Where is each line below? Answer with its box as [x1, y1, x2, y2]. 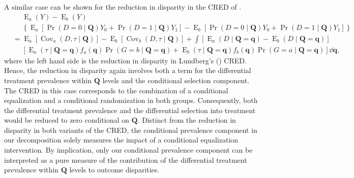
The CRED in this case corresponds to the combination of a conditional [4, 85, 228, 95]
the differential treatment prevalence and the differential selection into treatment [4, 104, 256, 115]
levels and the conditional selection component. [102, 75, 250, 85]
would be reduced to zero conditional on [4, 115, 129, 125]
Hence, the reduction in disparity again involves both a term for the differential [4, 65, 251, 76]
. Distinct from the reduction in [137, 115, 236, 125]
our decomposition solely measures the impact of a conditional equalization [4, 134, 239, 145]
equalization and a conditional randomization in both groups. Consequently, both [4, 95, 258, 105]
